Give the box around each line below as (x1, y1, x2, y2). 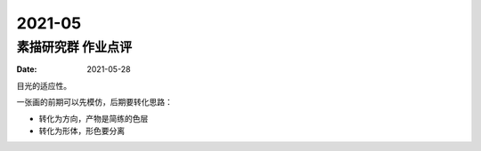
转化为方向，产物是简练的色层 (38, 113, 149, 123)
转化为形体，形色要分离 (38, 125, 125, 136)
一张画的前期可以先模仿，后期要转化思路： (16, 97, 173, 107)
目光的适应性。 (16, 80, 71, 91)
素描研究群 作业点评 (16, 39, 133, 55)
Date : (16, 64, 37, 75)
